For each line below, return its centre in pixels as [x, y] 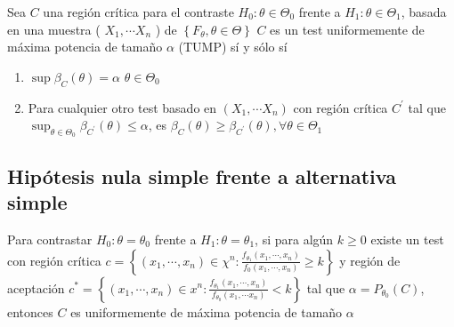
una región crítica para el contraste [138, 12]
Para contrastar [50, 239]
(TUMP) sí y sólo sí [233, 47]
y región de [370, 260]
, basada [424, 12]
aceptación [36, 287]
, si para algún [294, 239]
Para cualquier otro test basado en [122, 107]
